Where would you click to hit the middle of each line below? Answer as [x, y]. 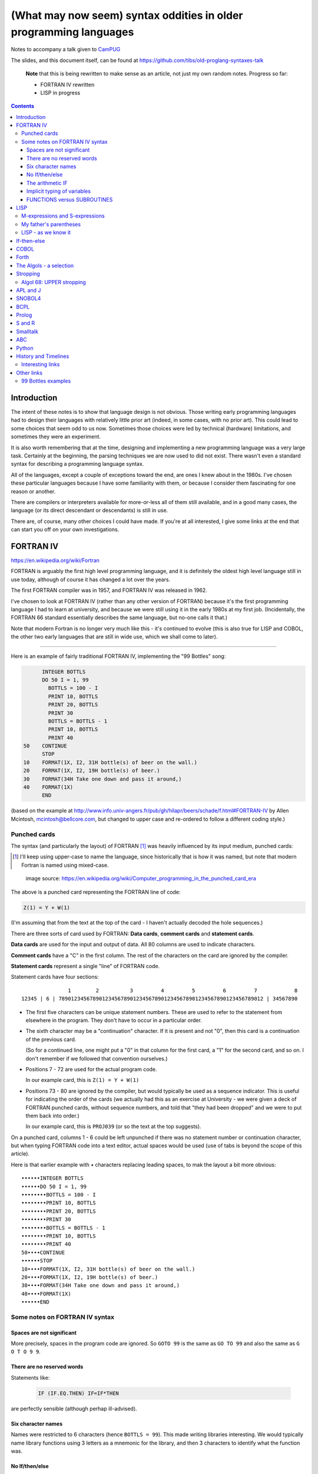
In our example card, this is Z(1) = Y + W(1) [82, 1080]
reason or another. [33, 491]
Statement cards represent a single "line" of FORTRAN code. [85, 966]
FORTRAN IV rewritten [67, 84]
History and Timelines [43, 356]
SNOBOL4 [29, 298]
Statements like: [30, 1377]
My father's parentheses [51, 224]
